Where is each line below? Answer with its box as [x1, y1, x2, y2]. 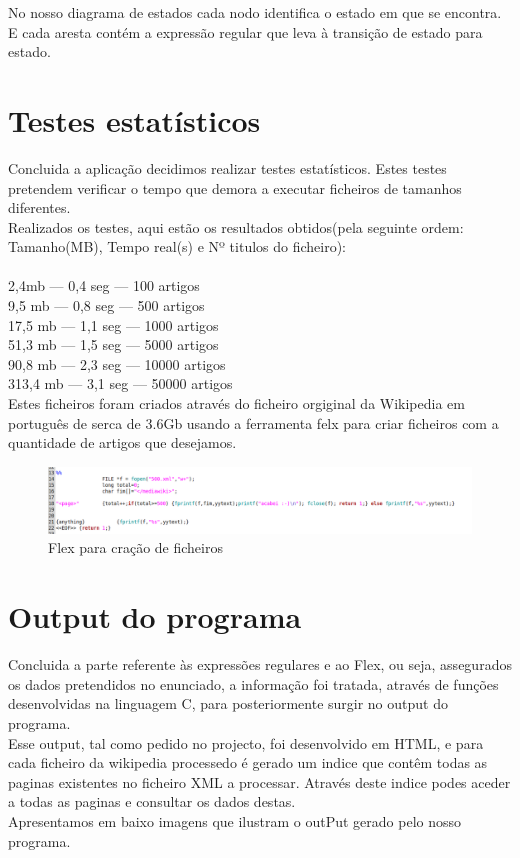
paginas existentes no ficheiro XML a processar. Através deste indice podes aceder [8, 771, 511, 792]
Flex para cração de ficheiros [48, 537, 223, 558]
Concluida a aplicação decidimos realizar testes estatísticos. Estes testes [8, 157, 447, 178]
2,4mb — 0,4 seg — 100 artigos [8, 275, 200, 296]
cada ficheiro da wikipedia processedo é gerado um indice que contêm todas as [8, 752, 488, 773]
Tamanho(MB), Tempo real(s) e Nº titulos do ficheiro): [8, 236, 347, 257]
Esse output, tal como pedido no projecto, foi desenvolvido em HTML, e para [8, 732, 484, 753]
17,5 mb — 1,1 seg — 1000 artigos [8, 314, 219, 335]
